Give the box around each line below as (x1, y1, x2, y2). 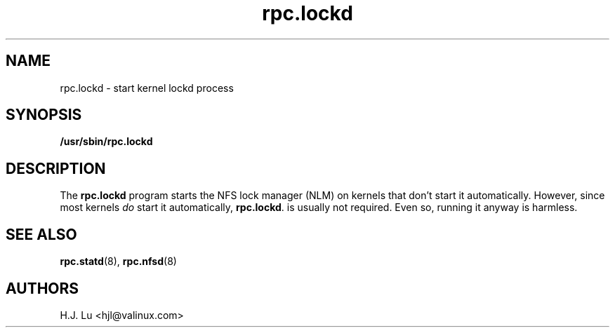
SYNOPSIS (6, 106, 82, 124)
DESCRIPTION (6, 159, 106, 177)
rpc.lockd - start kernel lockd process (60, 81, 234, 94)
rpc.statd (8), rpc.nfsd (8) (60, 255, 177, 268)
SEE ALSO (6, 225, 77, 243)
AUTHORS (6, 279, 79, 297)
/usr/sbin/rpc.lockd (60, 135, 153, 148)
